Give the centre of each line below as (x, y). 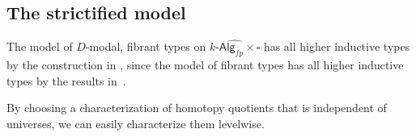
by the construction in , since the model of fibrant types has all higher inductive (205, 65)
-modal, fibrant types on (146, 46)
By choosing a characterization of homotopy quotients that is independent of (197, 108)
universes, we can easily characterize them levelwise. (136, 123)
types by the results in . (66, 80)
